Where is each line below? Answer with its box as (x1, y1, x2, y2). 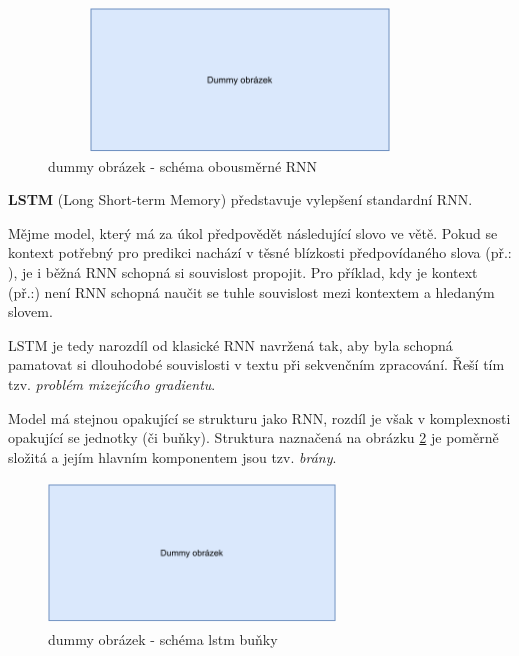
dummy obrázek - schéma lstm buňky (48, 628, 278, 649)
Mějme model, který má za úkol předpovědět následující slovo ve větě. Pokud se (8, 222, 498, 243)
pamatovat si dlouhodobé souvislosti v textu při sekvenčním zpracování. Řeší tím (8, 354, 505, 375)
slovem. (8, 301, 53, 322)
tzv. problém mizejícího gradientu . (8, 373, 216, 394)
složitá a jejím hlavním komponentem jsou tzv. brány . (8, 446, 337, 467)
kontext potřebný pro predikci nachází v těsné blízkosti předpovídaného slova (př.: (8, 242, 512, 263)
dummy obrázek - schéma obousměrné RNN (48, 155, 318, 176)
